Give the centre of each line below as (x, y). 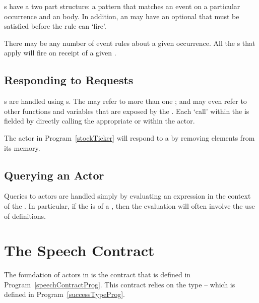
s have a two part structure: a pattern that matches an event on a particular (122, 6)
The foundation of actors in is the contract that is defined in (98, 275)
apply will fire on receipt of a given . (60, 53)
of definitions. (25, 216)
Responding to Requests (69, 80)
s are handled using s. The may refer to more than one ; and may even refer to (125, 101)
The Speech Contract (79, 250)
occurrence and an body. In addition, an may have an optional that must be (122, 16)
